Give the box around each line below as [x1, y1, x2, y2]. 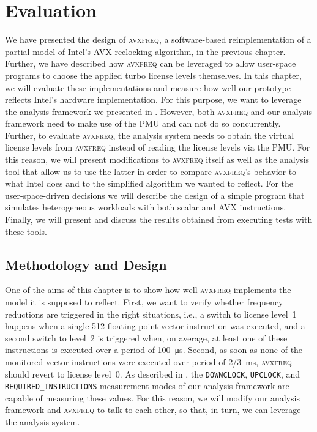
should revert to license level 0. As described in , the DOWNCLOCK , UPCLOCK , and [5, 367, 300, 380]
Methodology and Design [5, 255, 167, 274]
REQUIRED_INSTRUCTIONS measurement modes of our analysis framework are [5, 379, 289, 392]
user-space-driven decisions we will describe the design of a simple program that [5, 188, 305, 201]
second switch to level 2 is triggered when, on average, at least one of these [5, 331, 288, 344]
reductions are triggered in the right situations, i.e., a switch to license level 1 [5, 307, 297, 320]
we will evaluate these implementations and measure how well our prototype [5, 81, 291, 94]
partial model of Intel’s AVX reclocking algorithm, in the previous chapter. [5, 45, 286, 58]
